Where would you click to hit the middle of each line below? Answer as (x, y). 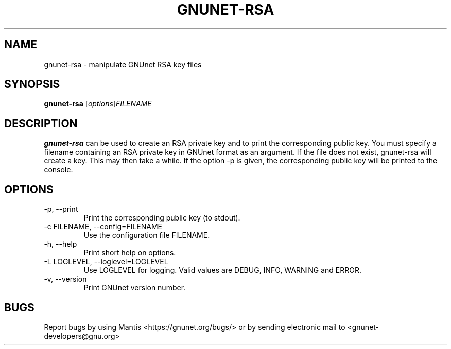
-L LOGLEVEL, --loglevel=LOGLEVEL (106, 262)
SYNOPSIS (32, 84)
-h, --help (60, 244)
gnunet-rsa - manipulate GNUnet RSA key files (123, 64)
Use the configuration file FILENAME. (147, 235)
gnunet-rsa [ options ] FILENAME (98, 104)
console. (58, 170)
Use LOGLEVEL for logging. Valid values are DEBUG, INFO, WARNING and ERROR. (222, 270)
